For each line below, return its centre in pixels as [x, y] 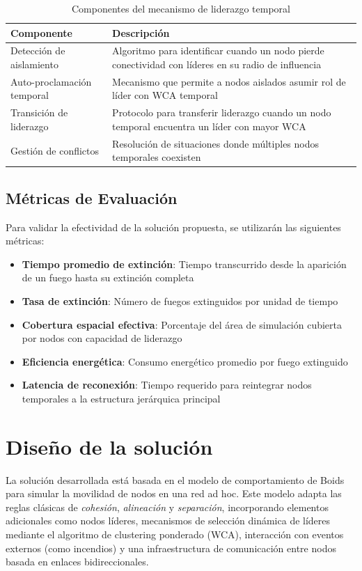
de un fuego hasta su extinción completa [108, 277]
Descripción [141, 32]
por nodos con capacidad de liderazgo [102, 338]
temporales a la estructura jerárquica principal [121, 398]
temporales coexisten [157, 157]
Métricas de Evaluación [92, 197]
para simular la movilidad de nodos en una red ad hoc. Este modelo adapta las [174, 493]
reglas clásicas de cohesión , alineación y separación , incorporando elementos [167, 507]
